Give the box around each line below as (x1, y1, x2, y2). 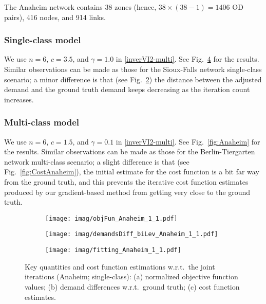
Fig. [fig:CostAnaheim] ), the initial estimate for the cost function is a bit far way (4, 166, 259, 177)
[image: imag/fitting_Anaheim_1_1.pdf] (45, 246, 181, 254)
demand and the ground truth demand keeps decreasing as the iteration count (4, 84, 250, 95)
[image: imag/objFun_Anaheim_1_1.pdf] (45, 214, 178, 222)
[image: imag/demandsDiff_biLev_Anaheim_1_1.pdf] (45, 230, 218, 238)
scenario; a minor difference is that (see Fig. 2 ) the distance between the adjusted (4, 74, 262, 84)
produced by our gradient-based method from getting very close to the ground (4, 186, 251, 197)
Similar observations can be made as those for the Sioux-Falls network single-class (4, 64, 262, 74)
